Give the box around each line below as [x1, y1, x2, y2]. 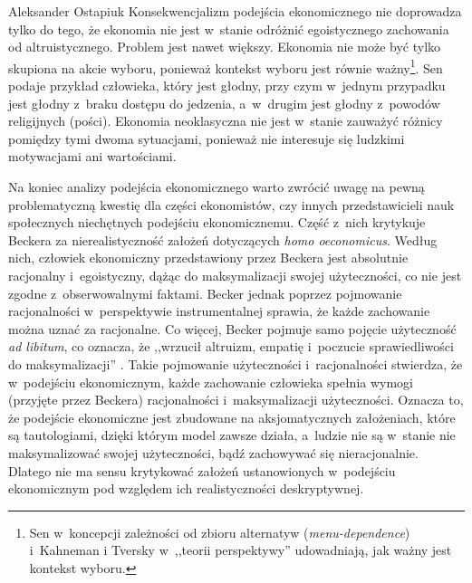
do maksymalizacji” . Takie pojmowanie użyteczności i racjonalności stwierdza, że [8, 354, 463, 373]
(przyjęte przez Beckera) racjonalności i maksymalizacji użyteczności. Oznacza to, [8, 390, 464, 409]
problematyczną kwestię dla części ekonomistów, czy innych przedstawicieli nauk [8, 195, 455, 214]
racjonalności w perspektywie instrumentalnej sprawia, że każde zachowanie [8, 301, 430, 320]
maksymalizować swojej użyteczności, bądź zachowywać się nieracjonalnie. [8, 443, 419, 462]
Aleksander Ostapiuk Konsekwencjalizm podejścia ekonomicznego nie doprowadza [8, 2, 462, 20]
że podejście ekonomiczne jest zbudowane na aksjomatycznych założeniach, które [8, 407, 456, 426]
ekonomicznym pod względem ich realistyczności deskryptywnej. [8, 479, 364, 498]
